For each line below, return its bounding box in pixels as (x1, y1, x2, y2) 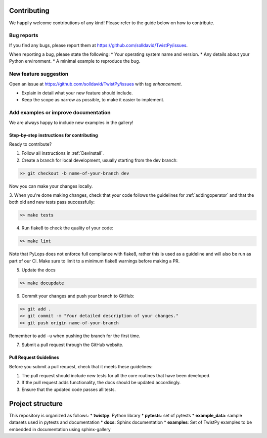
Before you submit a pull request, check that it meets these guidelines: (9, 363, 153, 369)
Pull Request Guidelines (9, 354, 59, 360)
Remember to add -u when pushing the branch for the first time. (9, 333, 140, 339)
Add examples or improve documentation (9, 109, 111, 116)
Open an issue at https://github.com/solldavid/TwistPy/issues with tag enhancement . (9, 81, 182, 87)
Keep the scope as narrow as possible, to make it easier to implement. (21, 97, 165, 103)
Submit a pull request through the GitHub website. (21, 342, 124, 348)
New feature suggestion (9, 71, 69, 78)
